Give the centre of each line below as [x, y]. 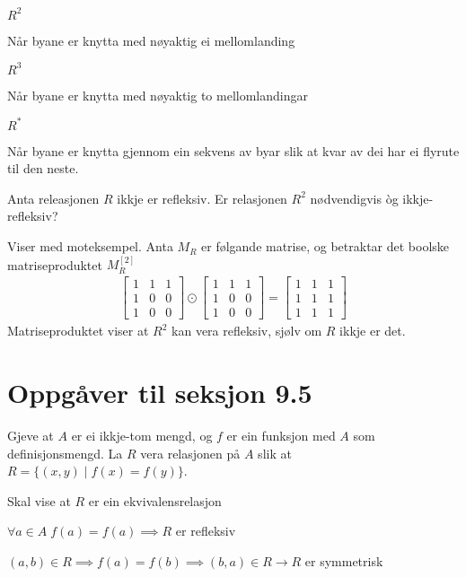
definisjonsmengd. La [65, 453]
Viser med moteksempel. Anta [90, 246]
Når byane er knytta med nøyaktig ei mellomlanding [151, 40]
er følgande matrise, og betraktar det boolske [325, 246]
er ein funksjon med [281, 435]
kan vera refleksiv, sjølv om [247, 331]
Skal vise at [39, 500]
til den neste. [43, 168]
